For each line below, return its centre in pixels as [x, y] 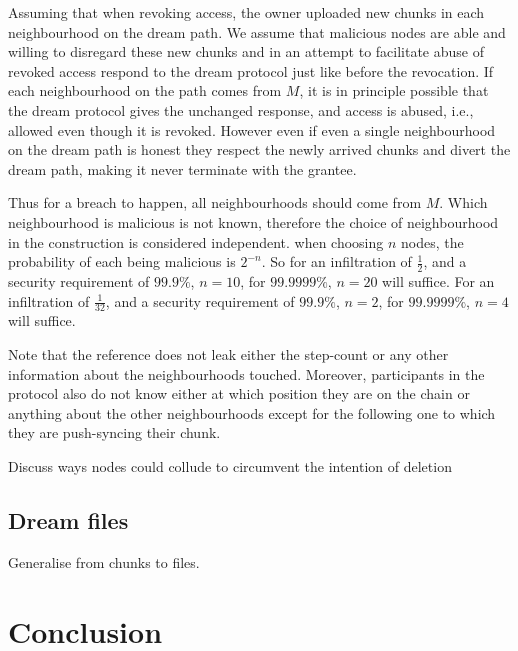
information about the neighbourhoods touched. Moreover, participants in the [246, 373]
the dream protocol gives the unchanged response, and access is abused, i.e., [241, 109]
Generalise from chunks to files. [104, 561]
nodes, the [432, 241]
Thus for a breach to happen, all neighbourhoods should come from [215, 202]
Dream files [68, 519]
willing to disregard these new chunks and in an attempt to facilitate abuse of [246, 51]
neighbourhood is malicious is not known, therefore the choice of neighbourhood [253, 221]
